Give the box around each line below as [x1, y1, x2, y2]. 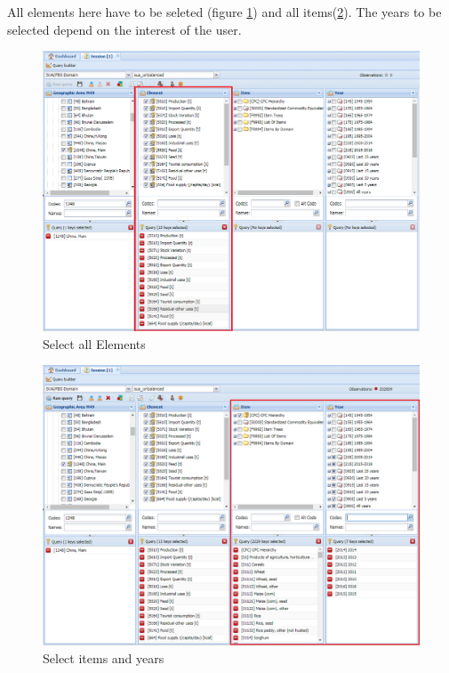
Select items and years [43, 648, 164, 667]
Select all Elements [43, 334, 146, 353]
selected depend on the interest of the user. [7, 20, 242, 38]
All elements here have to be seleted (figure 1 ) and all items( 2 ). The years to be [7, 3, 442, 20]
